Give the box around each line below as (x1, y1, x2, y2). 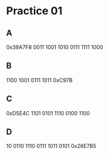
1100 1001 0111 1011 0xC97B (6, 76, 73, 84)
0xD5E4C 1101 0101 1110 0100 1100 (6, 109, 91, 117)
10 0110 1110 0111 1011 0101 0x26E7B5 (6, 143, 96, 150)
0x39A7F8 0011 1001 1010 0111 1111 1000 (6, 43, 103, 51)
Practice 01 (6, 4, 63, 18)
